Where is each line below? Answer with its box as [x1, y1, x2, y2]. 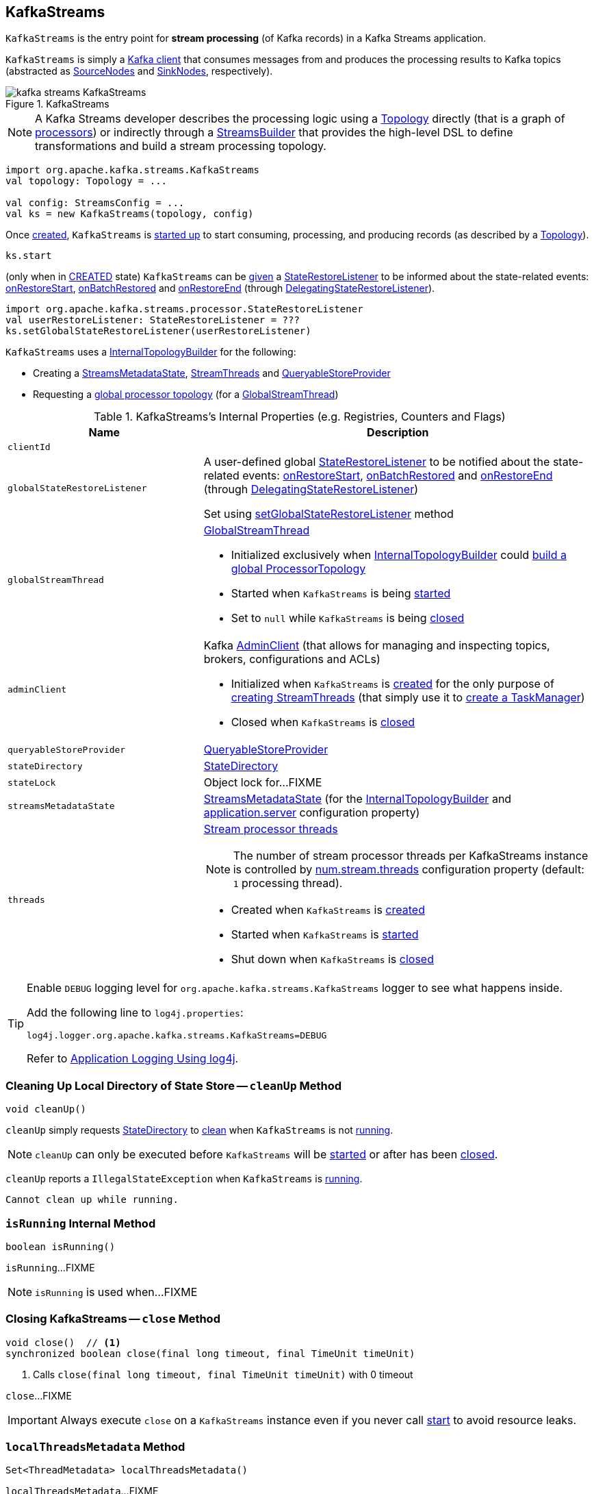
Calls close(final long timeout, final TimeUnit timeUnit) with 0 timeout [33, 1368, 413, 1380]
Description [367, 425, 429, 440]
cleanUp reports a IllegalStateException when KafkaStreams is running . [5, 1173, 363, 1185]
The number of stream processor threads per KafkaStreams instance [233, 849, 589, 863]
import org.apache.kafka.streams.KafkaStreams [5, 164, 259, 176]
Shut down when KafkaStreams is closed [231, 952, 434, 967]
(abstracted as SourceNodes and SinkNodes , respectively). [5, 65, 273, 77]
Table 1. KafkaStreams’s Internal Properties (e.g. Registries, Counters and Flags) [94, 410, 506, 424]
